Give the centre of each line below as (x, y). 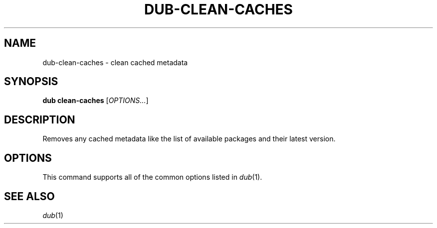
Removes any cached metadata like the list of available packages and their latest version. (189, 139)
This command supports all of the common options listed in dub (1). (152, 177)
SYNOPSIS (31, 82)
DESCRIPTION (40, 119)
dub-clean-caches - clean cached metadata (115, 62)
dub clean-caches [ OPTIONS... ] (96, 101)
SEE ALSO (29, 196)
